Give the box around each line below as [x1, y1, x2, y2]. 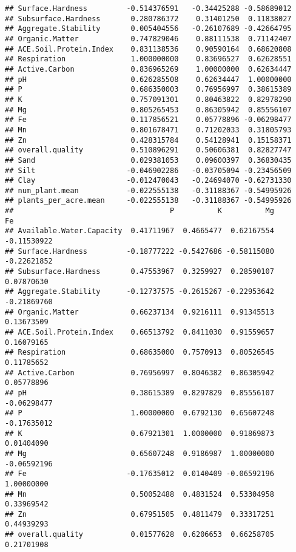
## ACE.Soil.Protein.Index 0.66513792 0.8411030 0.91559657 [5, 328, 274, 336]
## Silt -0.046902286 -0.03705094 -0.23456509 [5, 166, 292, 175]
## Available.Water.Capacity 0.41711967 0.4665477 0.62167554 [5, 227, 274, 236]
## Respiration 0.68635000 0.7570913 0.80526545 [5, 348, 274, 357]
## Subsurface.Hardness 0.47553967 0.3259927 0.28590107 [5, 267, 274, 276]
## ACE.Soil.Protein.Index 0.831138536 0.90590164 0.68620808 [5, 44, 292, 53]
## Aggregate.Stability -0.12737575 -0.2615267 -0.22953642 [5, 287, 274, 296]
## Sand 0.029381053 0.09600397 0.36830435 [5, 155, 292, 165]
